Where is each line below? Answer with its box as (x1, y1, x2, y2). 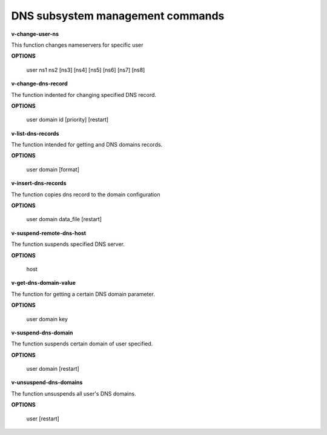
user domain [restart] (26, 365, 80, 373)
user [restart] (26, 415, 60, 422)
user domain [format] (26, 165, 80, 173)
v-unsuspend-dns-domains (11, 379, 83, 386)
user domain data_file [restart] (26, 216, 102, 223)
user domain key (26, 315, 68, 322)
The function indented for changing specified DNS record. (11, 91, 157, 98)
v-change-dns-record (11, 80, 68, 87)
